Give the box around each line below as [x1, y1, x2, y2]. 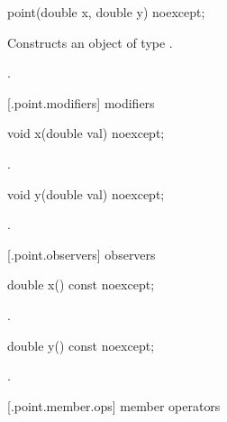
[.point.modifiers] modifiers [7, 93, 155, 112]
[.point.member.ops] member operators [7, 396, 221, 415]
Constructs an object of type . [7, 32, 173, 51]
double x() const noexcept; [7, 275, 155, 294]
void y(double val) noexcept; [7, 184, 165, 203]
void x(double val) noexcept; [7, 124, 165, 142]
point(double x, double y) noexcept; [7, 3, 205, 21]
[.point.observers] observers [7, 244, 156, 263]
